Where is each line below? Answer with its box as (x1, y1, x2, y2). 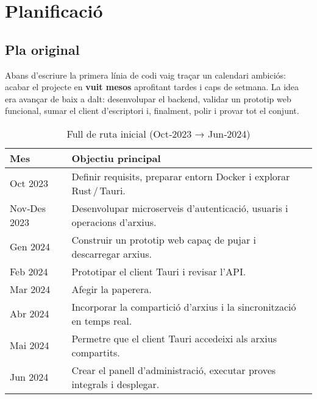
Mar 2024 (10, 281, 51, 296)
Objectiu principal (71, 150, 161, 165)
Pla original (5, 40, 80, 58)
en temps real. (71, 313, 132, 328)
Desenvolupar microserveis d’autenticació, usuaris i (71, 200, 288, 215)
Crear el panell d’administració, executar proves (71, 362, 276, 377)
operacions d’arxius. (71, 214, 157, 229)
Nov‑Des (10, 200, 46, 215)
